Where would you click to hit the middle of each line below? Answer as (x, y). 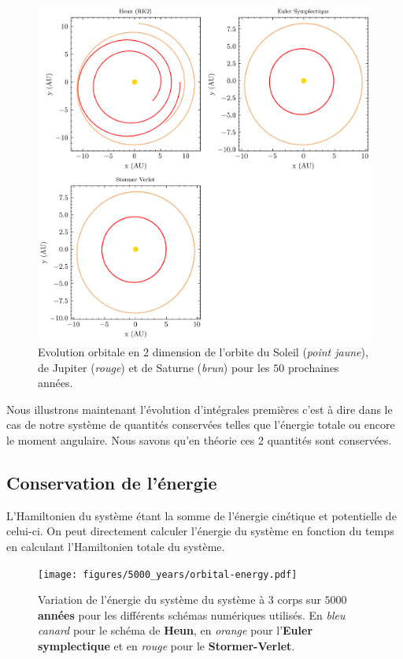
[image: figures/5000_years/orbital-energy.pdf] (168, 574)
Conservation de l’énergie (112, 482)
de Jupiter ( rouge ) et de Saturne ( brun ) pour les (154, 367)
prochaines (313, 367)
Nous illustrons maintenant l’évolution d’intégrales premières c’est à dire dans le (200, 409)
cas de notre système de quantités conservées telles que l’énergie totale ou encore (201, 424)
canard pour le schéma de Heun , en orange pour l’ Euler (176, 630)
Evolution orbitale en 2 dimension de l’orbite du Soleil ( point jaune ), (203, 352)
